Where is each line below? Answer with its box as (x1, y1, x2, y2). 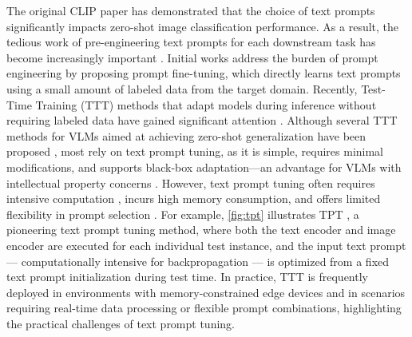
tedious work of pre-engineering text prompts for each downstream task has (6, 34, 376, 50)
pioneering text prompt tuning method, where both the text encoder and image (6, 221, 396, 238)
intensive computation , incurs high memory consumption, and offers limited (6, 190, 381, 207)
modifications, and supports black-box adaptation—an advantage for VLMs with (6, 158, 402, 175)
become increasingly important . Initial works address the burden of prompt (6, 49, 378, 65)
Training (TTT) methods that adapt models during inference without (35, 96, 377, 113)
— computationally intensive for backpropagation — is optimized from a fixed (6, 252, 390, 269)
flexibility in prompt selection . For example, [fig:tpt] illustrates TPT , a (6, 205, 359, 222)
